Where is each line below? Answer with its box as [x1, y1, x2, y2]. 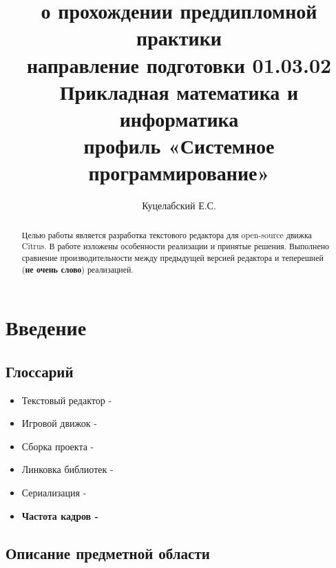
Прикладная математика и [59, 77, 299, 105]
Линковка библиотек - [21, 462, 114, 476]
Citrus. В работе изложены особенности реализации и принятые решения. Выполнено [21, 240, 330, 252]
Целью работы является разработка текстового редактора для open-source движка [21, 229, 312, 240]
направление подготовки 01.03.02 [26, 50, 332, 78]
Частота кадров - [21, 508, 98, 523]
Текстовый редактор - [21, 392, 112, 407]
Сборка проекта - [21, 439, 94, 453]
